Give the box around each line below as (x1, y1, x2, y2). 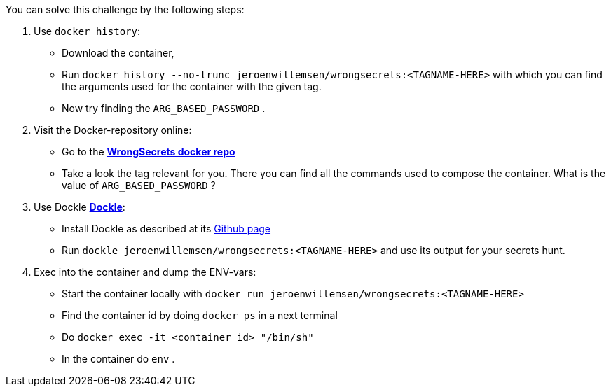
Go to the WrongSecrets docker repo (62, 146, 235, 157)
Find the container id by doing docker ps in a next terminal (62, 309, 338, 321)
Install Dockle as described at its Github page (62, 223, 271, 234)
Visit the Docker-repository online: (34, 124, 192, 136)
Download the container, (62, 47, 174, 59)
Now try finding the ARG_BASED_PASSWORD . (62, 102, 266, 114)
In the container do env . (62, 353, 175, 365)
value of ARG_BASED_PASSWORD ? (62, 179, 216, 191)
